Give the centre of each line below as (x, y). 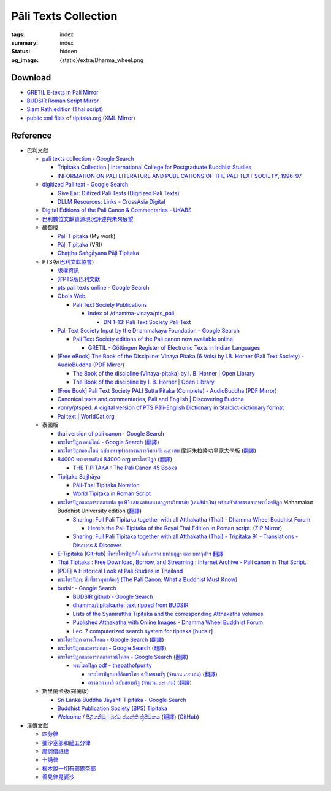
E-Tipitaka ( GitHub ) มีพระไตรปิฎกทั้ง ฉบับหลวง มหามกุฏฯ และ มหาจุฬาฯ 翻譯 (140, 554)
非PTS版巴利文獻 (79, 279)
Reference (32, 135)
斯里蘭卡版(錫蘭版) (66, 691)
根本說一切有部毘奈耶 (69, 768)
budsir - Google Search (87, 588)
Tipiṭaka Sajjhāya (79, 476)
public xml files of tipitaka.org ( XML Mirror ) (81, 118)
